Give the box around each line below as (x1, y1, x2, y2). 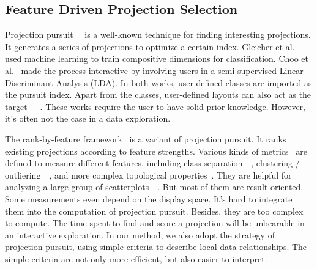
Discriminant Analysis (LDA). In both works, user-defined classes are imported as (5, 76, 312, 89)
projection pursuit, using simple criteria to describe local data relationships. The (5, 240, 307, 253)
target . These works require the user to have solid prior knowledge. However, (5, 100, 305, 112)
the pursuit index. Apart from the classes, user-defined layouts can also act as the (5, 88, 311, 101)
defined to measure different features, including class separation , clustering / (5, 157, 300, 169)
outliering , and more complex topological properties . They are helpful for (5, 168, 292, 181)
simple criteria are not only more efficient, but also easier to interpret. (5, 252, 267, 265)
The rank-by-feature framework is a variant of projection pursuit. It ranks (5, 132, 286, 145)
